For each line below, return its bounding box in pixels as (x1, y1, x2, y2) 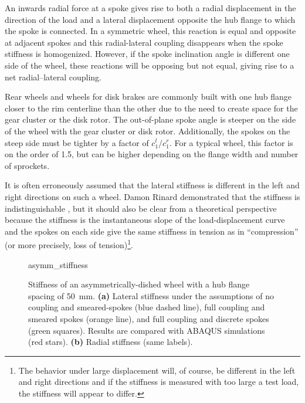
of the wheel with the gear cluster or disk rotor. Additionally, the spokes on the (5, 124, 290, 137)
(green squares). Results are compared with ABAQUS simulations (28, 324, 265, 336)
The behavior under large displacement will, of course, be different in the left (18, 364, 296, 376)
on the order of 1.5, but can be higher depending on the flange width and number (5, 148, 299, 160)
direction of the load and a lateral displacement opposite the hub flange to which (5, 13, 296, 25)
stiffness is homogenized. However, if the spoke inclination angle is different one (5, 48, 290, 60)
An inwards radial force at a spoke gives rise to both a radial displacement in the (5, 2, 296, 13)
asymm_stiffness (28, 258, 88, 270)
